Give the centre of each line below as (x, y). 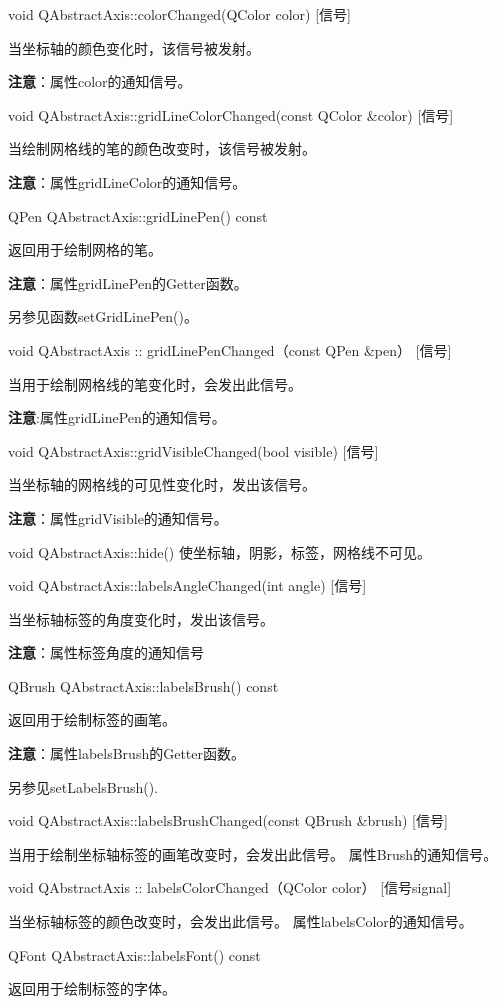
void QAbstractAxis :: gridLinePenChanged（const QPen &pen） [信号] (230, 349)
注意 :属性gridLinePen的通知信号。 (117, 417)
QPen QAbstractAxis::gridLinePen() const (138, 215)
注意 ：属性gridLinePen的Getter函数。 (128, 282)
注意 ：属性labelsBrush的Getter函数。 (126, 753)
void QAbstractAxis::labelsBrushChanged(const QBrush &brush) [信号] (228, 820)
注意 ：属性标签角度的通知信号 (106, 652)
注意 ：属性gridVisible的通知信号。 (118, 517)
